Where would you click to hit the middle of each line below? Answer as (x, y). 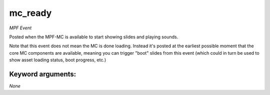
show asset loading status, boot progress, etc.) (58, 60)
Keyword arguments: (43, 74)
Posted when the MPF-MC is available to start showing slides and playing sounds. (94, 37)
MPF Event (20, 28)
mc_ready (30, 13)
